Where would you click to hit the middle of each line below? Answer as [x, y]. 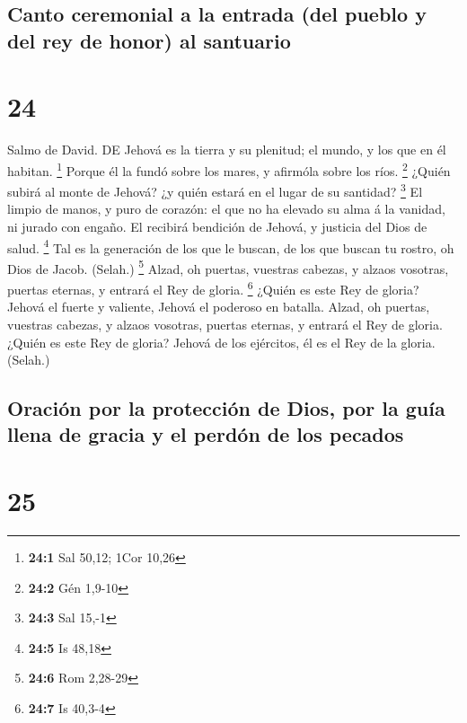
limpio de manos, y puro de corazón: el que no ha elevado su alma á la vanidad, [226, 209]
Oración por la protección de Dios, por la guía [226, 408]
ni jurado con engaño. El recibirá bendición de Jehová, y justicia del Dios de [217, 226]
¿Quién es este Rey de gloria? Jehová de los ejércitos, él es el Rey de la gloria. [221, 342]
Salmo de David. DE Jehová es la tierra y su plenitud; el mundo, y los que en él [227, 150]
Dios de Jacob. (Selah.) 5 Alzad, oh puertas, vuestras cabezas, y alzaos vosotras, [228, 267]
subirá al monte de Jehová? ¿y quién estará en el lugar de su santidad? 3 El [215, 190]
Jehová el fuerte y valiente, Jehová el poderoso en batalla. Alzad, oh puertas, [219, 307]
